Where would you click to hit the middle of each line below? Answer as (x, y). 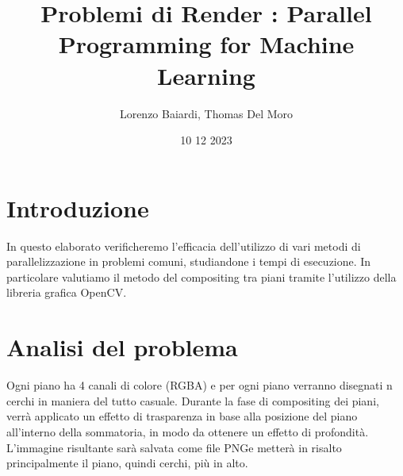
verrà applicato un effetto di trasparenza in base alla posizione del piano (182, 416)
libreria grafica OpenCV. (67, 292)
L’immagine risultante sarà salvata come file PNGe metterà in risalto (174, 447)
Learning (206, 75)
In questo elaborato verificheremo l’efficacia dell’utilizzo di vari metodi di (184, 246)
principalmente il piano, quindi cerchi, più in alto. (127, 463)
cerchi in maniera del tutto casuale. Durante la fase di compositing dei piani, (193, 400)
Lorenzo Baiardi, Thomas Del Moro (206, 113)
